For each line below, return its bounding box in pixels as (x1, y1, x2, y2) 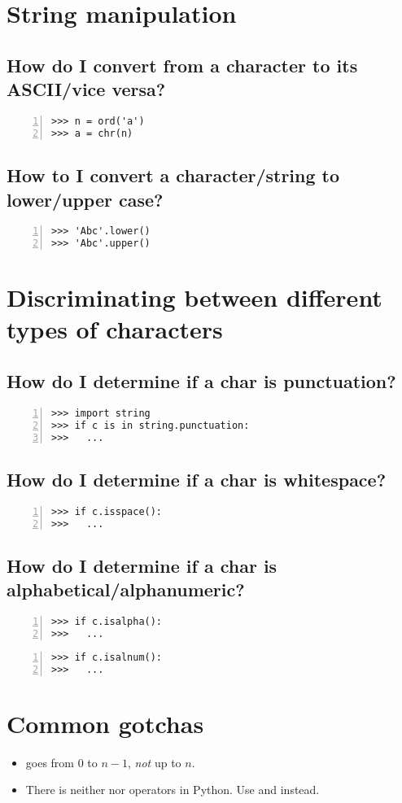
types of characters (7, 312, 223, 346)
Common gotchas (7, 706, 204, 740)
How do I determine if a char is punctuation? (7, 369, 396, 394)
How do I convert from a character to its (7, 52, 358, 77)
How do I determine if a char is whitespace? (7, 466, 387, 491)
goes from (25, 753, 75, 770)
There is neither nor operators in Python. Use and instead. (25, 781, 320, 798)
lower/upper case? (7, 186, 164, 212)
